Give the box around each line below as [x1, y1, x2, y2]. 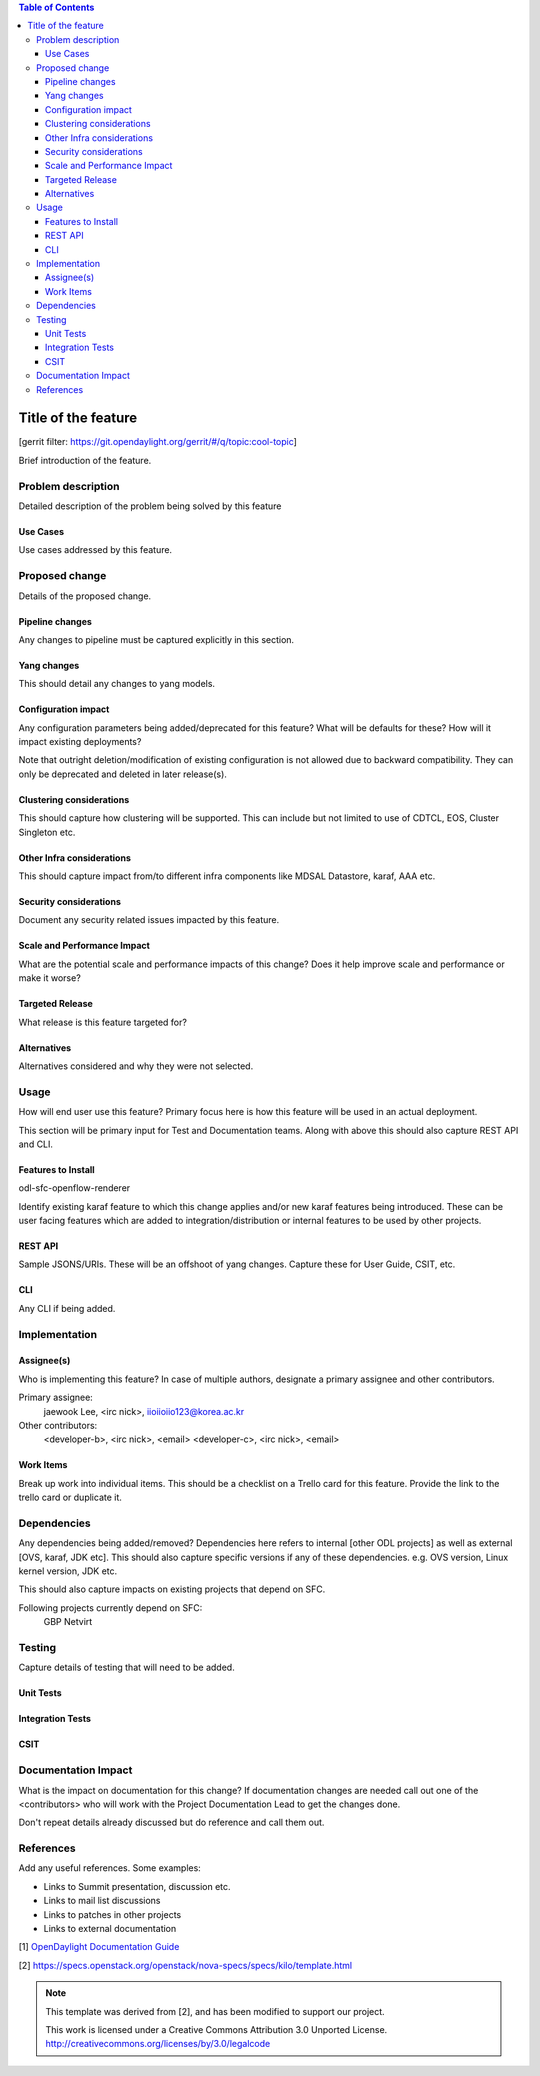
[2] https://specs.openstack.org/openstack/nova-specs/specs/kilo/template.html [18, 1959, 353, 1971]
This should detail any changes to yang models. [18, 678, 215, 690]
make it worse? [18, 972, 82, 984]
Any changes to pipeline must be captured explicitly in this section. [18, 633, 295, 645]
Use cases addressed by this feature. [18, 544, 173, 556]
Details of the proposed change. [18, 590, 152, 602]
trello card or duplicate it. [18, 1491, 122, 1504]
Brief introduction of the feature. [18, 454, 152, 466]
